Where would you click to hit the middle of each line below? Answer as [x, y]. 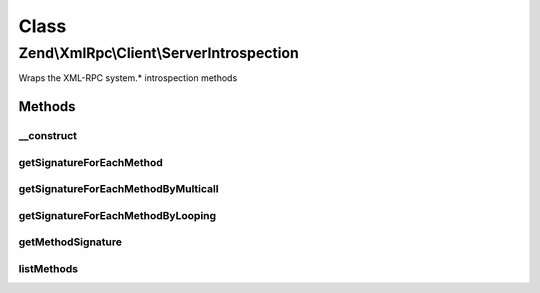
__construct [48, 136]
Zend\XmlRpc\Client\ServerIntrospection [158, 53]
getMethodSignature [70, 242]
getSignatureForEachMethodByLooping [117, 215]
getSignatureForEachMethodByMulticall [118, 189]
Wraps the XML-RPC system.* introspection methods [128, 78]
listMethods [48, 268]
